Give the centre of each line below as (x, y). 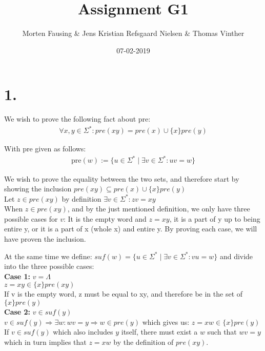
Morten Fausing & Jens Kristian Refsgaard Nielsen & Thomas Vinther (133, 33)
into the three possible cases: (49, 266)
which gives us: (166, 321)
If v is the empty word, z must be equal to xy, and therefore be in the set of (124, 294)
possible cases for (31, 218)
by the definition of (144, 342)
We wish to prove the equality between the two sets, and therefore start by (122, 178)
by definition (81, 198)
